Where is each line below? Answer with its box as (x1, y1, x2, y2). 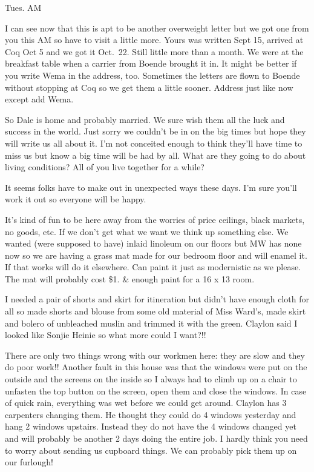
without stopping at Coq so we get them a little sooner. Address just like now (5, 81, 293, 93)
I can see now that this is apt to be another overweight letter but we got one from (5, 21, 309, 34)
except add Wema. (5, 93, 74, 105)
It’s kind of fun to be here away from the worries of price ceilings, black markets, (5, 213, 305, 225)
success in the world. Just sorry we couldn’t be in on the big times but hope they (5, 125, 306, 138)
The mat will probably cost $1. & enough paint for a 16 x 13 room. (5, 272, 255, 285)
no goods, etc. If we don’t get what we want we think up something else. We (5, 225, 289, 238)
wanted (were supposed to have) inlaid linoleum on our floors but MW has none (5, 237, 302, 250)
